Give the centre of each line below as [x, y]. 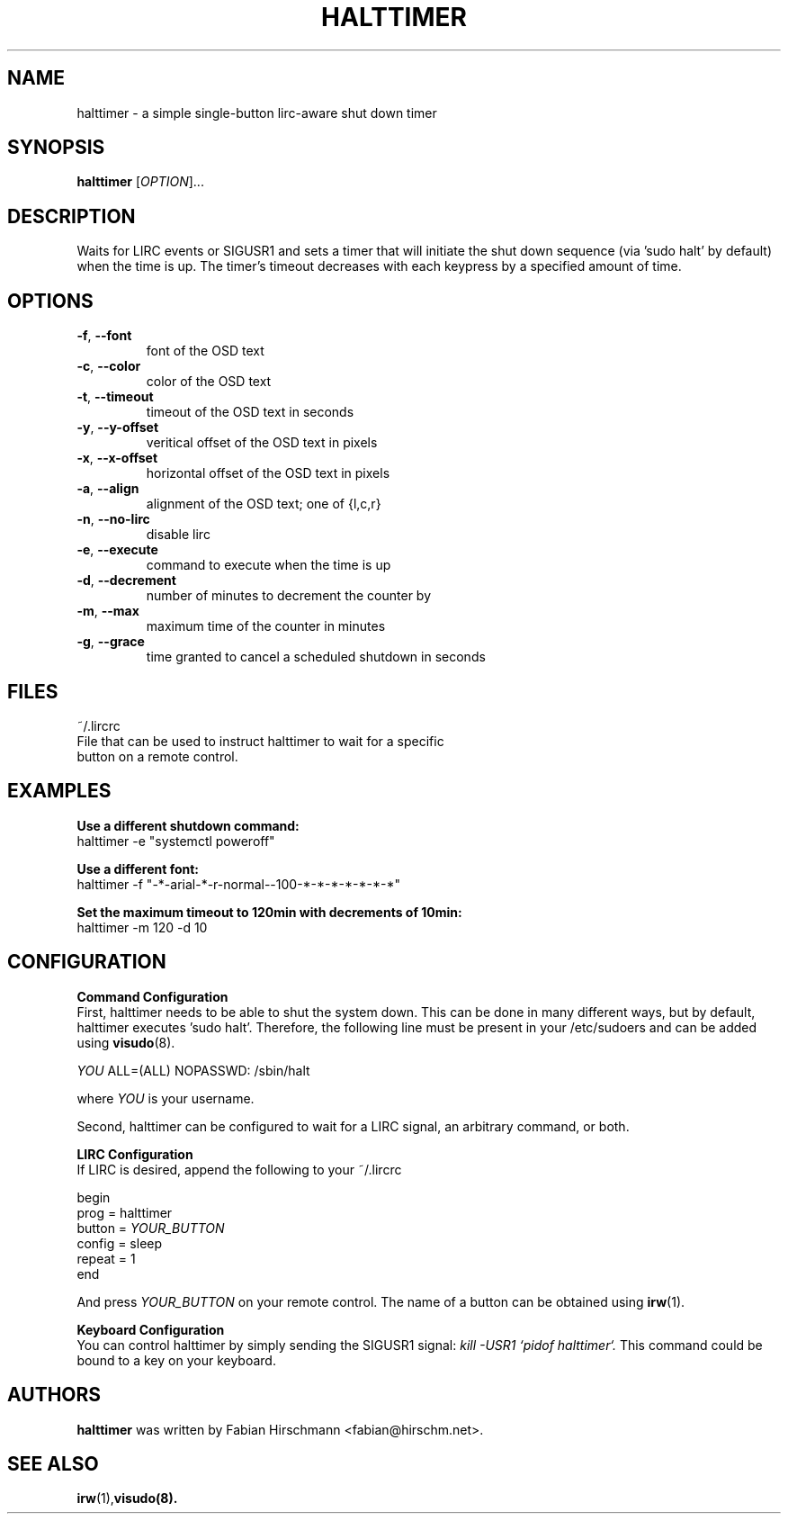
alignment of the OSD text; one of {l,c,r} [264, 504]
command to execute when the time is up [269, 565]
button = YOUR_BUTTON [151, 1228]
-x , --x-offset [117, 458]
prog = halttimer [125, 1212]
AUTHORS [54, 1395]
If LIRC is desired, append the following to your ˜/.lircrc [239, 1169]
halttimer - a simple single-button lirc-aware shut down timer [257, 112]
